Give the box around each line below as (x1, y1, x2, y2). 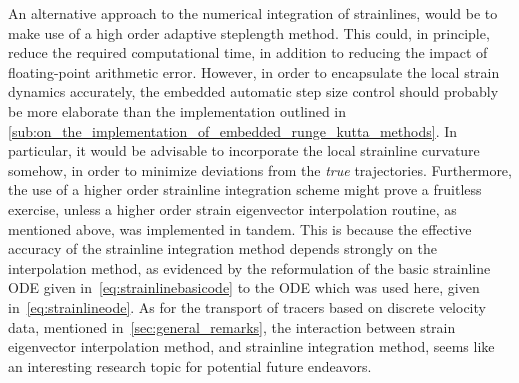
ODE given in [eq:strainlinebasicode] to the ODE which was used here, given (8, 277, 480, 298)
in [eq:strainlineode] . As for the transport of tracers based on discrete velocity (8, 296, 486, 317)
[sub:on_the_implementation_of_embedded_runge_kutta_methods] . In (8, 120, 458, 141)
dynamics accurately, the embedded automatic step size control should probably (8, 81, 499, 102)
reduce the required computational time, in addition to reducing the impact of (8, 42, 488, 63)
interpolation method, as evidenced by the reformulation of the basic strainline (8, 257, 491, 278)
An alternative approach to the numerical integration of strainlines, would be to (8, 3, 498, 23)
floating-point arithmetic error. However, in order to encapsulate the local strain (8, 61, 500, 82)
